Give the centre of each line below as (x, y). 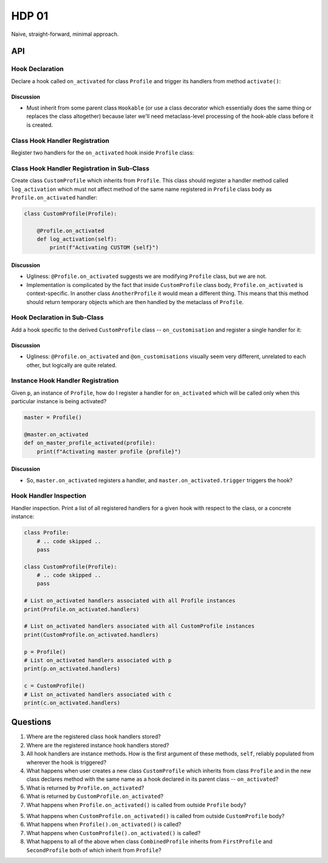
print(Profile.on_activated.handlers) (82, 609)
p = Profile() (45, 652)
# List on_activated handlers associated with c (98, 694)
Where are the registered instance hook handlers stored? (98, 745)
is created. (40, 125)
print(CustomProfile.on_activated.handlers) (91, 635)
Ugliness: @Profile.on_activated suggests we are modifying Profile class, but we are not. (147, 276)
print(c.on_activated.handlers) (72, 703)
